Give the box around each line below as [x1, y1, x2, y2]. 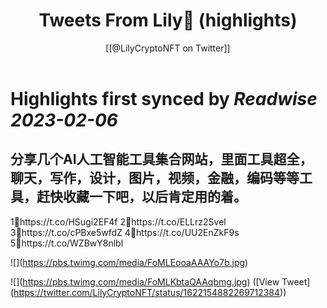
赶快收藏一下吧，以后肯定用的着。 [36, 189, 247, 206]
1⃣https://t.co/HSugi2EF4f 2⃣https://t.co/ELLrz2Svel [10, 215, 227, 228]
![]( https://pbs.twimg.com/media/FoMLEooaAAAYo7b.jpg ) [10, 256, 249, 268]
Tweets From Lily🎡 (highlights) [38, 9, 298, 32]
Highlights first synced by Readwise [10, 87, 318, 110]
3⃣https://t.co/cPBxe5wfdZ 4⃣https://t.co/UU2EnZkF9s [10, 226, 240, 238]
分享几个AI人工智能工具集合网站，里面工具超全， [10, 151, 313, 168]
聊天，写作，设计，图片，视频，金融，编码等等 [10, 170, 300, 187]
